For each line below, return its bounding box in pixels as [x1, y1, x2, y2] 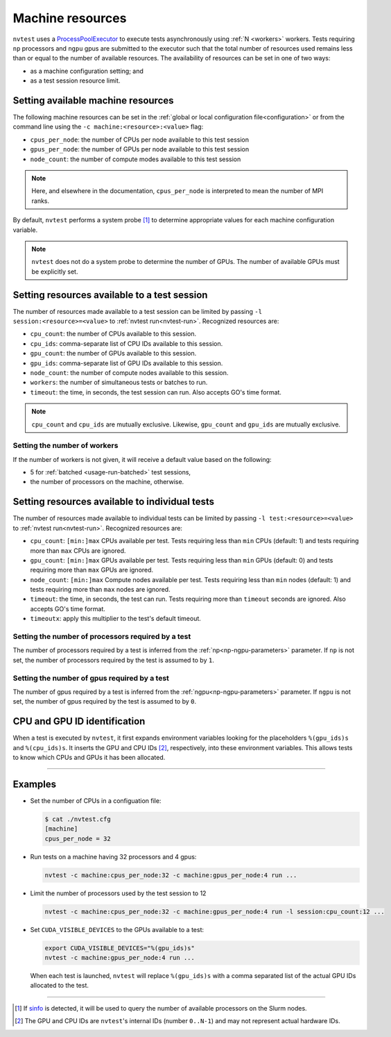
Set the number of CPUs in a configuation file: [30, 796, 162, 805]
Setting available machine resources [12, 94, 174, 106]
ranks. [31, 197, 50, 205]
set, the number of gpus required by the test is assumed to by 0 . [12, 697, 197, 706]
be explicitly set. [31, 267, 78, 276]
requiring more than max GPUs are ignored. [30, 566, 154, 574]
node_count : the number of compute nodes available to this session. [30, 368, 229, 376]
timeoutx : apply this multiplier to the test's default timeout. [30, 615, 201, 623]
